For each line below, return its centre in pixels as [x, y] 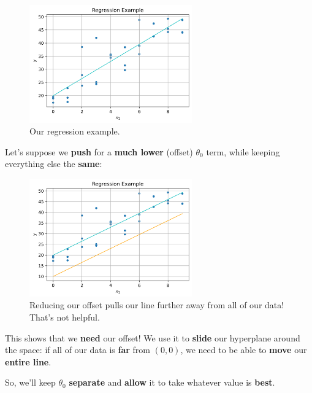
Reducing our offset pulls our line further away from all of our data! [157, 305]
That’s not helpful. [65, 317]
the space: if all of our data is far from [78, 350]
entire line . [28, 361]
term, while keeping [243, 151]
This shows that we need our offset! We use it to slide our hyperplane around [153, 337]
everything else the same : [54, 164]
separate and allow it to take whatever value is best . [172, 382]
